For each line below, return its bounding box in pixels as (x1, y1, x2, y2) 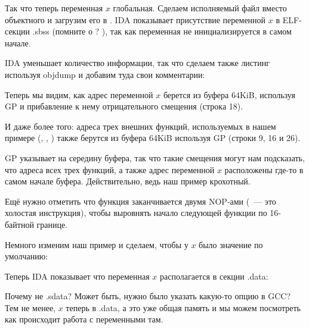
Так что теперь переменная (5, 2, 103, 14)
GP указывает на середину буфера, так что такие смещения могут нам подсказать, (5, 151, 305, 164)
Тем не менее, (5, 301, 56, 314)
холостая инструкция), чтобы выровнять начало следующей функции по (5, 206, 267, 219)
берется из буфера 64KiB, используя (163, 88, 295, 101)
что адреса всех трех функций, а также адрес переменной (5, 163, 215, 176)
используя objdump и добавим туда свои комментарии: (5, 68, 205, 80)
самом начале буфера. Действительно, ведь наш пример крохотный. (5, 175, 251, 187)
